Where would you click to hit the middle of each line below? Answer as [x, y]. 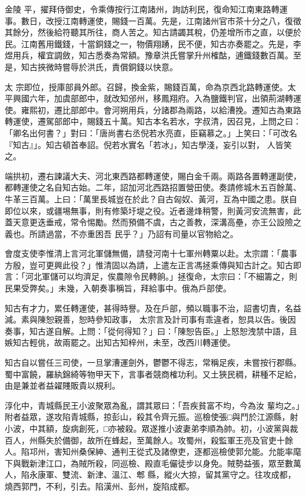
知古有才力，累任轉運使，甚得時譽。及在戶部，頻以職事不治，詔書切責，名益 [153, 308]
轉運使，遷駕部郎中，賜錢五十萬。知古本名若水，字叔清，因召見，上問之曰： [153, 121]
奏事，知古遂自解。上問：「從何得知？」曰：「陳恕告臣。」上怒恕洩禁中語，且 [151, 331]
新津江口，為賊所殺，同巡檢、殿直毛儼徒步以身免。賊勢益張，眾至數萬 [165, 463]
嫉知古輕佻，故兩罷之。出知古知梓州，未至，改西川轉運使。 [120, 342]
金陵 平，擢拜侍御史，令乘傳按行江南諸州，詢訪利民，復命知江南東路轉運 [146, 9]
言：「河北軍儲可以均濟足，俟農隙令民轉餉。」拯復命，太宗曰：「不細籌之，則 [151, 276]
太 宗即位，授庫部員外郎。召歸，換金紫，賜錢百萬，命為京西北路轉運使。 [146, 86]
